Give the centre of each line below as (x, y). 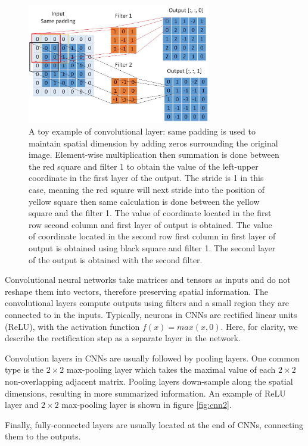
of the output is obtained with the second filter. (116, 259)
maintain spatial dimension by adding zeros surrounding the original (153, 143)
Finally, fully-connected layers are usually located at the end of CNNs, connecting (154, 424)
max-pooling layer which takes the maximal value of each (171, 369)
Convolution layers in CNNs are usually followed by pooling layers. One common (152, 358)
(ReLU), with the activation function (72, 326)
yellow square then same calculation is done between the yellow (144, 201)
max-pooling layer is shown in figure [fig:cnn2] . (147, 405)
